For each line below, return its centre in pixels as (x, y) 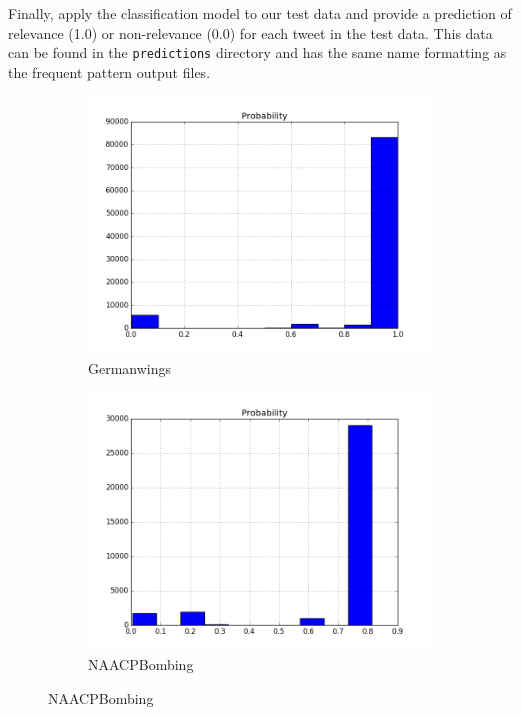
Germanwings (130, 368)
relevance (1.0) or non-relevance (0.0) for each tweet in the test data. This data (250, 32)
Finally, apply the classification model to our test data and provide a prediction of (260, 13)
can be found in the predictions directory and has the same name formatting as (257, 52)
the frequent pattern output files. (109, 71)
